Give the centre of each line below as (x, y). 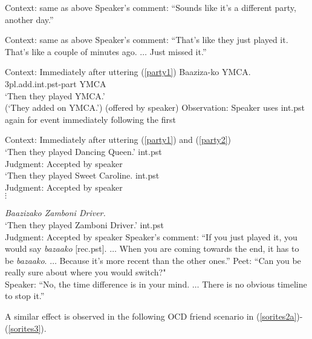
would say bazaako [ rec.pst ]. (56, 248)
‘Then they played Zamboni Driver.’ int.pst (84, 224)
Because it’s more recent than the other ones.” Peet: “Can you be (180, 260)
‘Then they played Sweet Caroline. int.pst (82, 175)
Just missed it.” (178, 51)
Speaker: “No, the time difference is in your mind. (97, 284)
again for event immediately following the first (90, 119)
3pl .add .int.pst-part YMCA (56, 83)
